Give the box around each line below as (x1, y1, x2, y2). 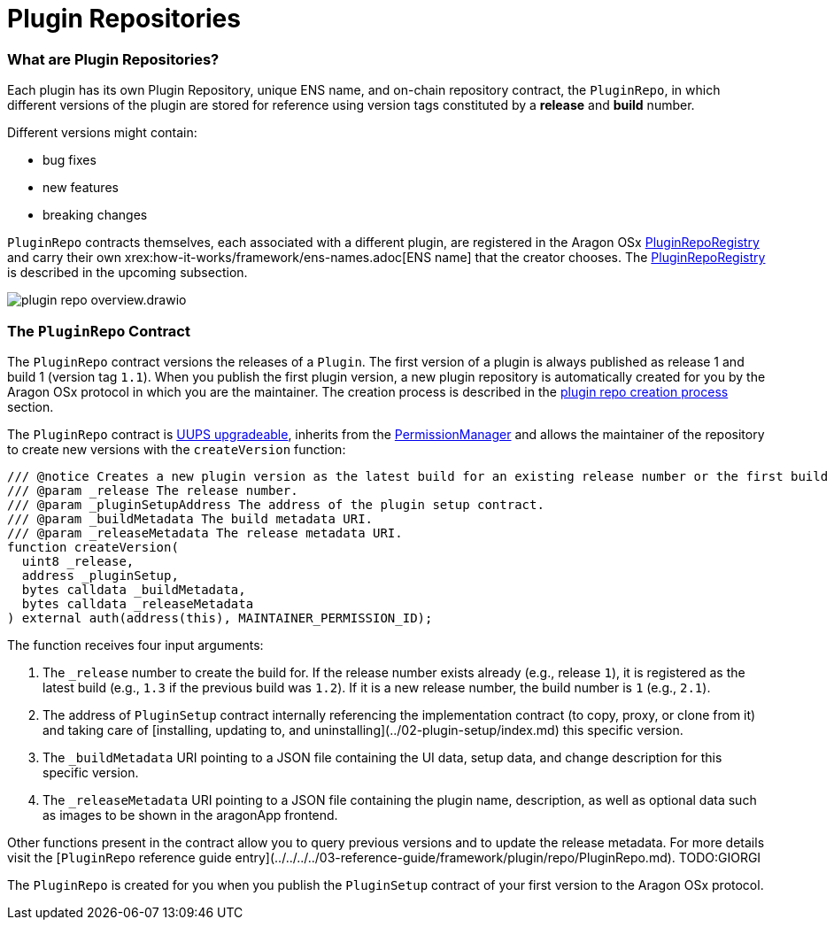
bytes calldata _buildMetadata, (21, 582, 246, 597)
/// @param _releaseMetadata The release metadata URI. (7, 525, 403, 540)
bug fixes (42, 152, 97, 168)
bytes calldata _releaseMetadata (21, 596, 254, 611)
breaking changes (42, 207, 148, 223)
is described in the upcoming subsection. (7, 265, 248, 281)
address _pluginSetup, (21, 568, 179, 583)
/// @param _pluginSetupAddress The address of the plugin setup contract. (7, 497, 544, 512)
